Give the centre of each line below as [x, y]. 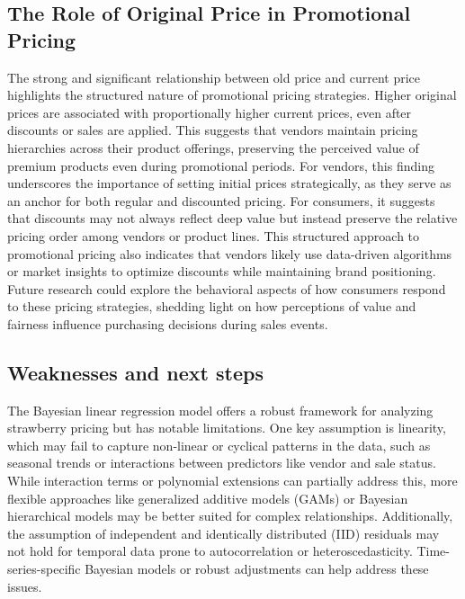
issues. [25, 586]
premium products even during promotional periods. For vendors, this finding [221, 165]
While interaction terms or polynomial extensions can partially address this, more [232, 481]
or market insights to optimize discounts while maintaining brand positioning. [222, 271]
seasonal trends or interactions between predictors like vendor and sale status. [222, 463]
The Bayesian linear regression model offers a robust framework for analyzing [220, 410]
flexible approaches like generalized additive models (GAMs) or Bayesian [208, 498]
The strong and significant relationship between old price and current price [214, 77]
